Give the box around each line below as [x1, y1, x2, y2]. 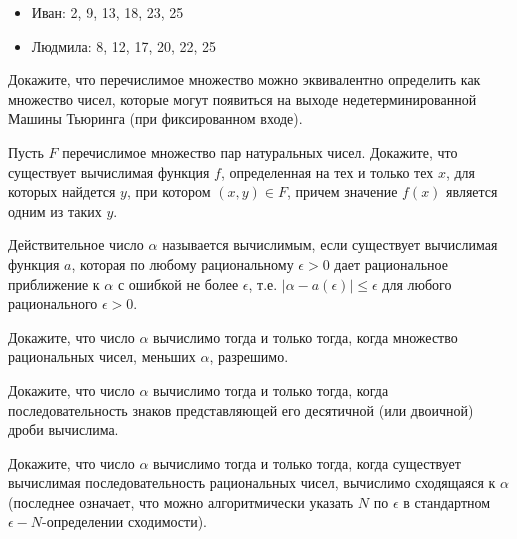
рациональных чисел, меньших [8, 346, 196, 367]
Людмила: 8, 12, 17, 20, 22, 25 [31, 35, 217, 56]
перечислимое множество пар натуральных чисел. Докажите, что [62, 141, 458, 162]
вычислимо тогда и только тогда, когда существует [153, 452, 461, 473]
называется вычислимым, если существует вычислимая [162, 234, 498, 255]
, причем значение [286, 181, 398, 202]
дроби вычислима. [8, 419, 119, 440]
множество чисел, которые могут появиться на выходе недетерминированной [8, 88, 477, 109]
